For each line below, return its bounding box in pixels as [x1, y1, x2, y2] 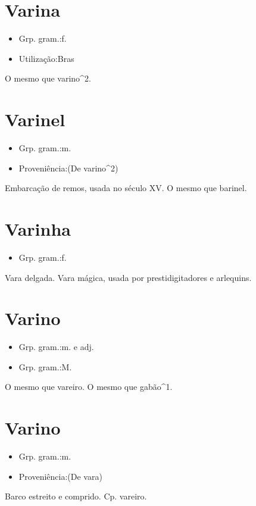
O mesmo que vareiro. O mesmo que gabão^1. [5, 380, 173, 393]
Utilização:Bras [18, 52, 74, 64]
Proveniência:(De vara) [18, 470, 102, 482]
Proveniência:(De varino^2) [18, 161, 118, 174]
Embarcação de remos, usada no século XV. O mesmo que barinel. [5, 182, 247, 194]
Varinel [5, 107, 65, 132]
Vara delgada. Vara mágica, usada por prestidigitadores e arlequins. [5, 271, 252, 283]
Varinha [5, 217, 71, 240]
